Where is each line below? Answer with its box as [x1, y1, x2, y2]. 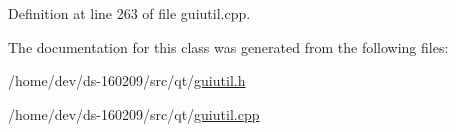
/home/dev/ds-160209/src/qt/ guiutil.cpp [8, 103, 260, 124]
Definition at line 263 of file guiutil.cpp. [8, 3, 251, 23]
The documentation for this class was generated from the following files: [8, 36, 449, 57]
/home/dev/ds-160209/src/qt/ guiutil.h [8, 70, 246, 91]
